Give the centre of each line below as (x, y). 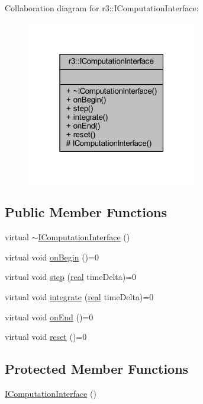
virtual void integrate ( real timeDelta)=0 (79, 296)
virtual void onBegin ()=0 (52, 257)
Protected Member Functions (97, 369)
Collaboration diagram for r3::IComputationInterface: (102, 8)
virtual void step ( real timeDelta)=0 (71, 277)
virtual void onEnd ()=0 (49, 316)
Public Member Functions (86, 212)
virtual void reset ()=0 (46, 337)
